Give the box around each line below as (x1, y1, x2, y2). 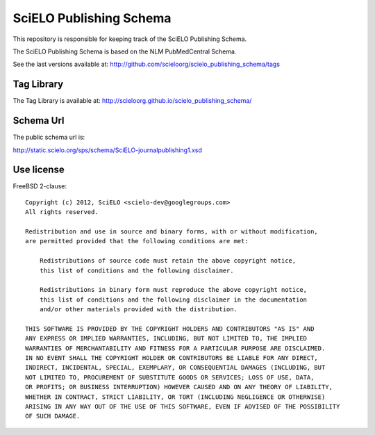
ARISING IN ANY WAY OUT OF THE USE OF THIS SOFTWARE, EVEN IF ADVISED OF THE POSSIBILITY (25, 403, 340, 411)
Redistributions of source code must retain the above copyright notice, (39, 257, 297, 265)
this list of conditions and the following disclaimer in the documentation (39, 295, 308, 304)
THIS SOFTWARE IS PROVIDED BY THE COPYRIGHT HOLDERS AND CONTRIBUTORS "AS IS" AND (25, 325, 315, 333)
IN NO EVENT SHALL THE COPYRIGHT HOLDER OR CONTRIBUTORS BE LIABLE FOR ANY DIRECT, (25, 354, 319, 362)
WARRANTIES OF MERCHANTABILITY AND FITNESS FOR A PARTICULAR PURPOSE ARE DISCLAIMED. (25, 344, 326, 352)
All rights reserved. (25, 208, 99, 216)
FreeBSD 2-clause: (12, 182, 67, 190)
